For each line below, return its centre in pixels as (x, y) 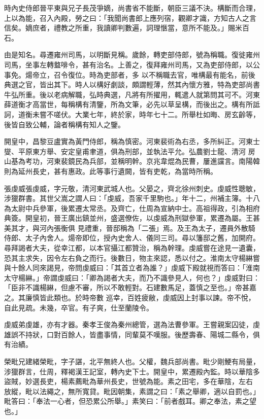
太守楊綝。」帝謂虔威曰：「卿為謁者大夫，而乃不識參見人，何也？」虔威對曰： (132, 277)
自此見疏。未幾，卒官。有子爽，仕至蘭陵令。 (79, 307)
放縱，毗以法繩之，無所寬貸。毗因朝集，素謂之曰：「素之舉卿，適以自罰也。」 (132, 391)
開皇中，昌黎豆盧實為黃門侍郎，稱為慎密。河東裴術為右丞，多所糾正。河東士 (132, 141)
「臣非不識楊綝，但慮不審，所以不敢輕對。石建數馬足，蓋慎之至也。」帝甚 (127, 287)
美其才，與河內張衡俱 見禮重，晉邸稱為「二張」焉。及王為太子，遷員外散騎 (130, 228)
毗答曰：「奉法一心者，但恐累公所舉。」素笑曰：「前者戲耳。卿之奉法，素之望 (130, 401)
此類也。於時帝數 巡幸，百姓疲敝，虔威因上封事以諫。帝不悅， (151, 298)
